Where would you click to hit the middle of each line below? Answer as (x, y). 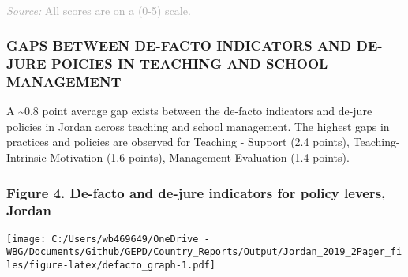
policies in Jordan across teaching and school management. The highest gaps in (198, 126)
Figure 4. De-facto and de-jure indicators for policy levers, (196, 192)
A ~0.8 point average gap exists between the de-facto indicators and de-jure (189, 111)
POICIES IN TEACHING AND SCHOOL (189, 64)
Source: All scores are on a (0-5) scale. (99, 10)
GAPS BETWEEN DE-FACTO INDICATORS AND (179, 45)
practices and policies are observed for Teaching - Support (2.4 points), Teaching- (203, 142)
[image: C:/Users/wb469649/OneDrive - (108, 239)
